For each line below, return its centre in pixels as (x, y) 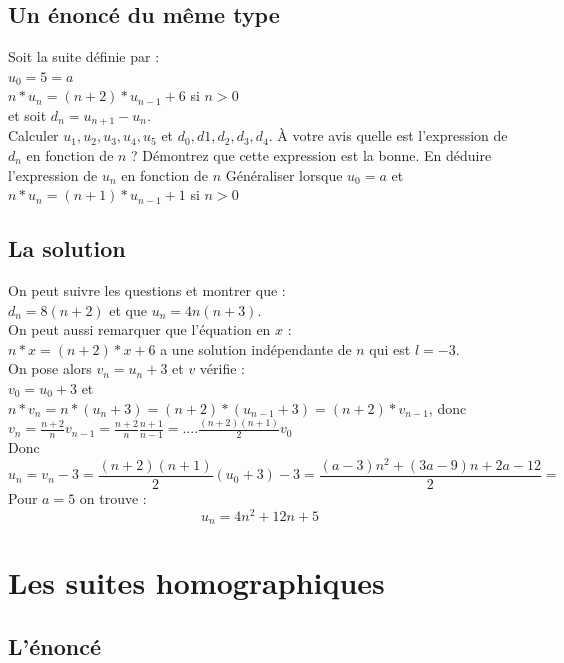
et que (128, 309)
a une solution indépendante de (256, 348)
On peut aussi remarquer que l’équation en (139, 329)
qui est (390, 348)
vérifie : (222, 368)
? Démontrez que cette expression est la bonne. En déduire (311, 155)
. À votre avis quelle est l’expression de (388, 135)
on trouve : (113, 498)
